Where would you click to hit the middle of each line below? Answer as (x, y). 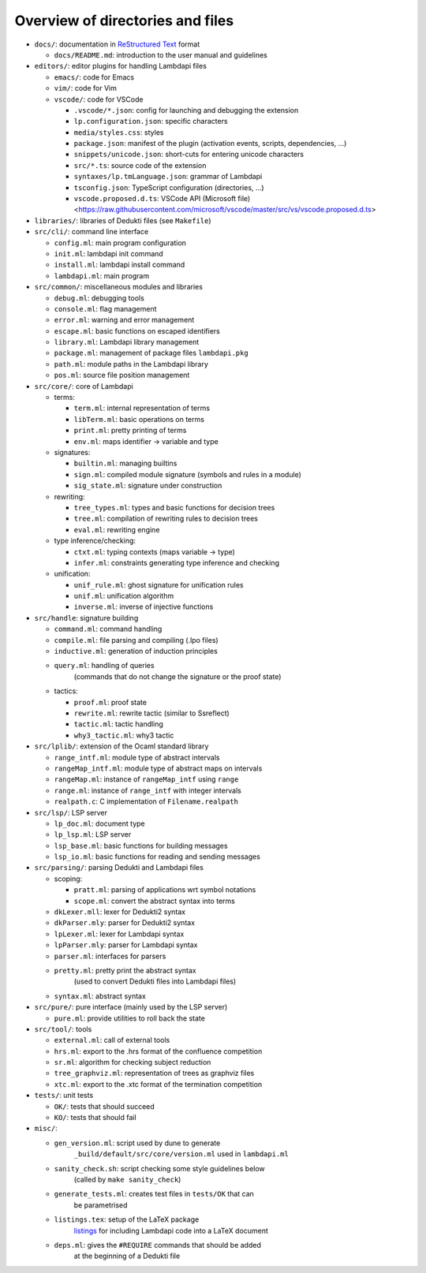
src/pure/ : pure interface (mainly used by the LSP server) (131, 1007)
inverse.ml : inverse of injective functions (144, 607)
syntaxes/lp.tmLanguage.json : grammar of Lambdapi (168, 177)
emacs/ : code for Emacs (94, 77)
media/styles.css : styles (119, 132)
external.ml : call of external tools (112, 1040)
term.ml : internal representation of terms (142, 408)
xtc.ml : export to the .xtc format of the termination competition (158, 1084)
